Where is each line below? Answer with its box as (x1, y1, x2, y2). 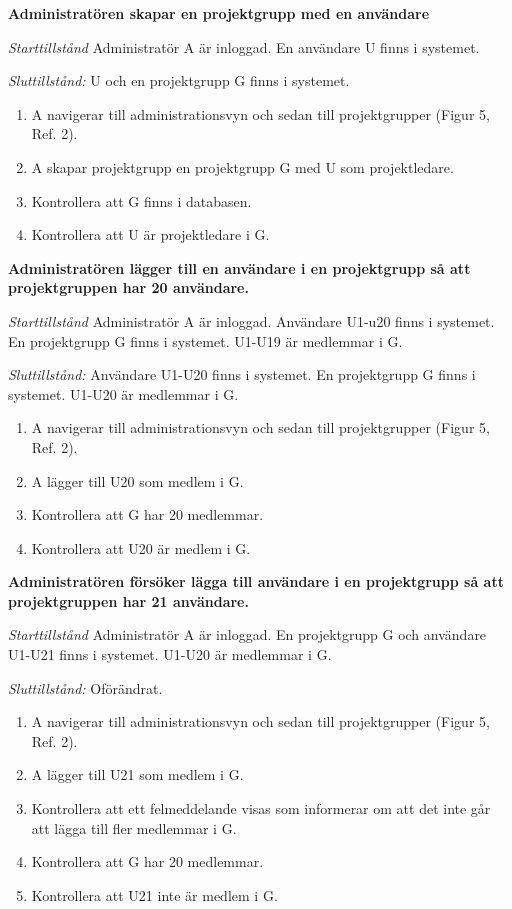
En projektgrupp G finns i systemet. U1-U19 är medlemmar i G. (8, 330, 403, 351)
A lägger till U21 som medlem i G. (31, 764, 244, 785)
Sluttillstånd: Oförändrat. (8, 677, 163, 698)
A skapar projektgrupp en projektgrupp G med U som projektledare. (31, 156, 454, 177)
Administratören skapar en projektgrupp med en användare (8, 3, 430, 23)
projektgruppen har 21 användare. (8, 590, 249, 611)
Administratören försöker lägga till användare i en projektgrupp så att (8, 571, 504, 592)
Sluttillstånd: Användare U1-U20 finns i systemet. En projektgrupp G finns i (8, 364, 476, 385)
